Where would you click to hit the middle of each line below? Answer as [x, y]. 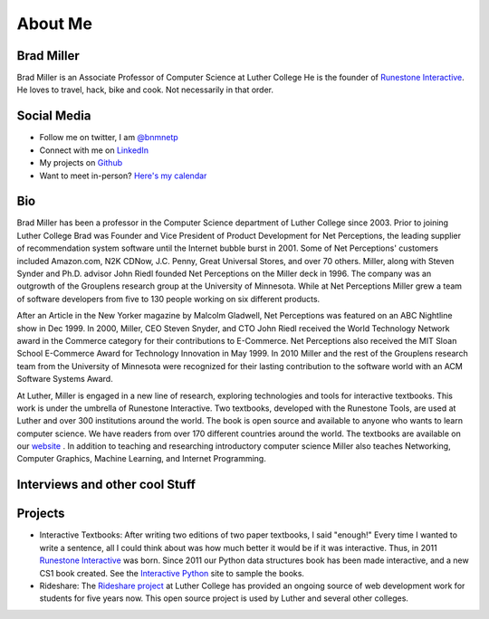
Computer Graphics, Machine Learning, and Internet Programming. [141, 459]
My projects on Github [81, 163]
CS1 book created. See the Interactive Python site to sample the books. [172, 573]
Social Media [54, 116]
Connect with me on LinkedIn [94, 150]
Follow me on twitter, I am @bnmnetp [109, 138]
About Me [54, 24]
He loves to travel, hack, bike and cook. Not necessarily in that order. [145, 90]
